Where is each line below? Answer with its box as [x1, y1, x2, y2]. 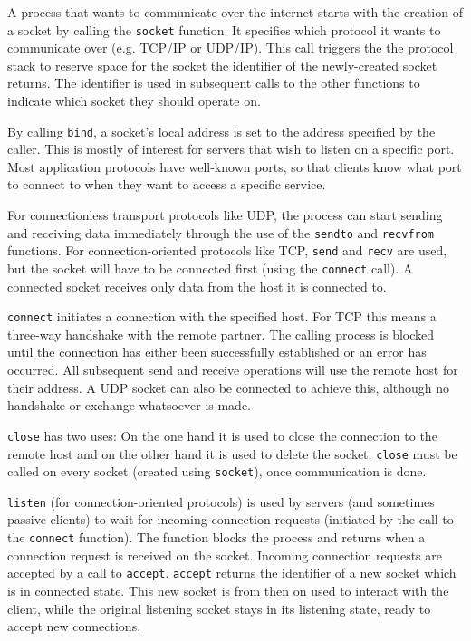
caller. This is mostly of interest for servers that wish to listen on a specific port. [7, 139, 455, 158]
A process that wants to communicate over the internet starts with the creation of [7, 3, 463, 21]
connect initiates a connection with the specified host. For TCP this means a [7, 307, 437, 326]
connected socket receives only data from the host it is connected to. [7, 276, 387, 295]
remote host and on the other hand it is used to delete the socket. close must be [7, 444, 457, 463]
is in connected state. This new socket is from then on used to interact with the [7, 580, 449, 599]
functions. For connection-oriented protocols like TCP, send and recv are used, [7, 241, 447, 260]
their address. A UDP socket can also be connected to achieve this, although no [7, 378, 450, 397]
